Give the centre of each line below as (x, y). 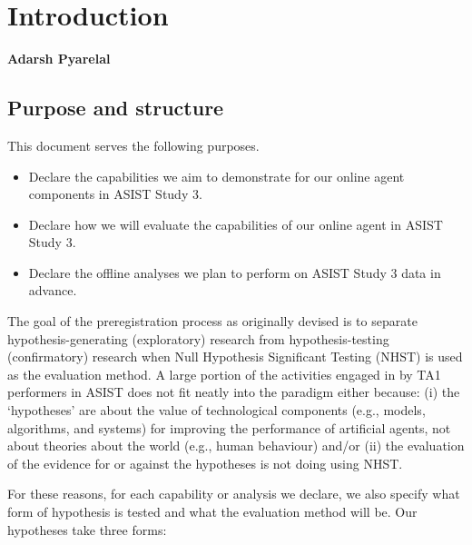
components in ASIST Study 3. (115, 194)
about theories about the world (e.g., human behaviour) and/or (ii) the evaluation (236, 446)
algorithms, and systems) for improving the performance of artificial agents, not (229, 427)
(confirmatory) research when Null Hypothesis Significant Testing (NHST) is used (235, 357)
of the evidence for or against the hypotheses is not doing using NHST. (205, 463)
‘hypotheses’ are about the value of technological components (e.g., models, (216, 410)
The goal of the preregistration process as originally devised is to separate (212, 321)
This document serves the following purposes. (133, 145)
